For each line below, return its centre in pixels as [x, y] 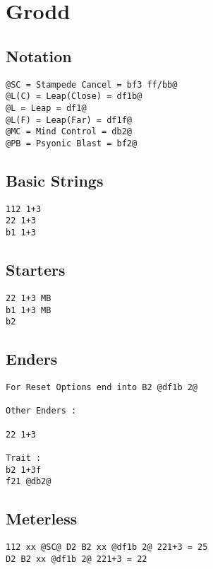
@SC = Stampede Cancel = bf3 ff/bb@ [92, 84]
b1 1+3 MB [29, 310]
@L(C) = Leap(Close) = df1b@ [74, 96]
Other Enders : [41, 411]
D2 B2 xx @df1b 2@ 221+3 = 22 [77, 559]
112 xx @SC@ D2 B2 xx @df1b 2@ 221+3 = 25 [107, 547]
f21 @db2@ [29, 482]
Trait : [24, 458]
